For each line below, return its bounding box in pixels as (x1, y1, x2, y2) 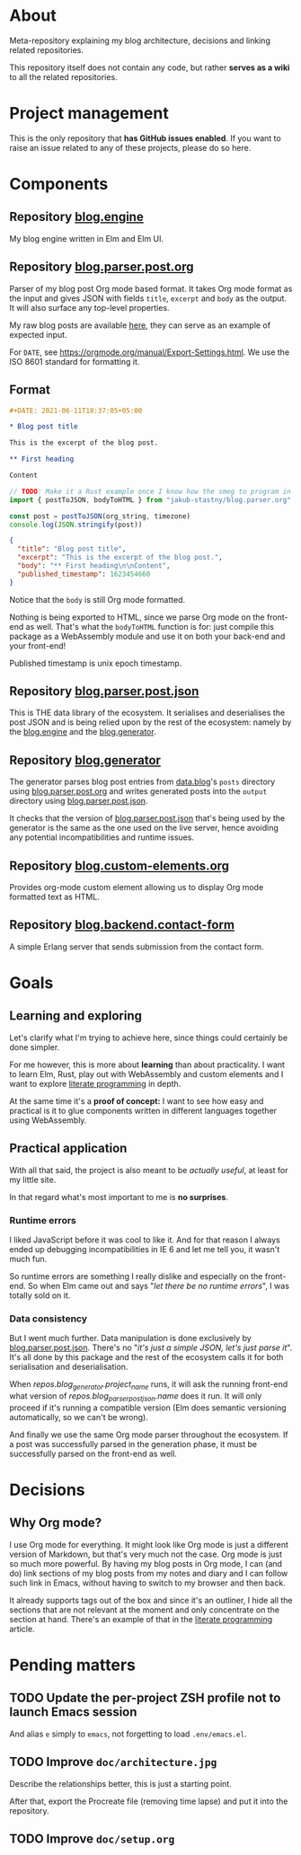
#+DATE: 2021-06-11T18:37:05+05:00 (9, 406, 143, 415)
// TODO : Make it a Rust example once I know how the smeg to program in (9, 487, 292, 496)
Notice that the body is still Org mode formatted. (9, 594, 186, 605)
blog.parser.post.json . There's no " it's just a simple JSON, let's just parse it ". (9, 1342, 293, 1353)
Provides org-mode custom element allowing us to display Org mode (9, 882, 264, 893)
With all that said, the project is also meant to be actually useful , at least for (9, 1164, 288, 1175)
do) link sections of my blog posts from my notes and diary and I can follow (9, 1568, 288, 1578)
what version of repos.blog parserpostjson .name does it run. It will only (9, 1391, 262, 1403)
